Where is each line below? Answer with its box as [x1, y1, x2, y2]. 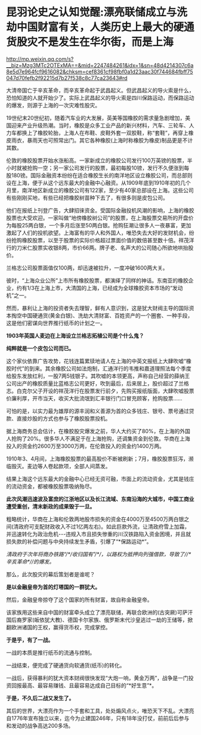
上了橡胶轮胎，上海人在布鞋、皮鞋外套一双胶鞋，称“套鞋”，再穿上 [26, 129, 189, 136]
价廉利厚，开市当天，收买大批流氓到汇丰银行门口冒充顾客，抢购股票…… [6, 394, 183, 402]
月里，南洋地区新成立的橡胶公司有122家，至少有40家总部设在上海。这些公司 [6, 186, 194, 194]
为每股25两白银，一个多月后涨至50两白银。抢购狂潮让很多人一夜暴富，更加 [6, 221, 191, 228]
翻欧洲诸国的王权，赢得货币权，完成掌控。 [6, 623, 111, 631]
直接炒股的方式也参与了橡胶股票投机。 [16, 415, 111, 422]
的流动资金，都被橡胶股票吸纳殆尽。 [6, 483, 95, 490]
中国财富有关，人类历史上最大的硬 [17, 20, 184, 34]
